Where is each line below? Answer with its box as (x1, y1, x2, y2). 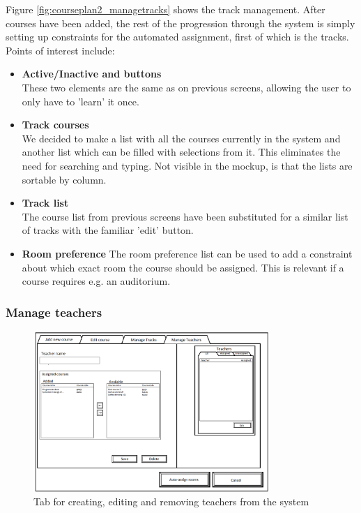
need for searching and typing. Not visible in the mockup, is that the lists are (22, 158, 353, 172)
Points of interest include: (6, 43, 115, 57)
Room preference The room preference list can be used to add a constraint (22, 246, 353, 260)
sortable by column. (22, 172, 107, 186)
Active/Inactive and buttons (22, 66, 162, 81)
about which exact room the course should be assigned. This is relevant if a (22, 260, 344, 274)
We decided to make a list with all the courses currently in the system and (22, 131, 341, 145)
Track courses (22, 117, 89, 132)
